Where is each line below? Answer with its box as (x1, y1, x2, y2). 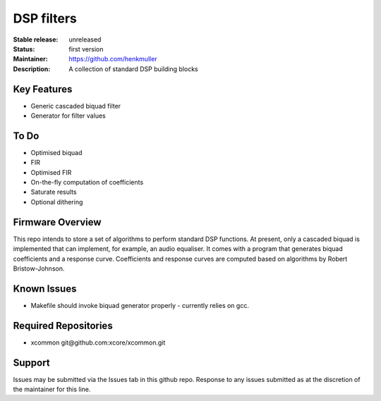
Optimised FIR (30, 168, 72, 176)
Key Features (13, 83, 73, 95)
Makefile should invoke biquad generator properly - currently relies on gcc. (30, 301, 250, 309)
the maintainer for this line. (13, 385, 91, 394)
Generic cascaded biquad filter (30, 101, 121, 110)
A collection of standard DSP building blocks (68, 64, 198, 73)
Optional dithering (30, 197, 83, 206)
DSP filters (13, 11, 78, 26)
